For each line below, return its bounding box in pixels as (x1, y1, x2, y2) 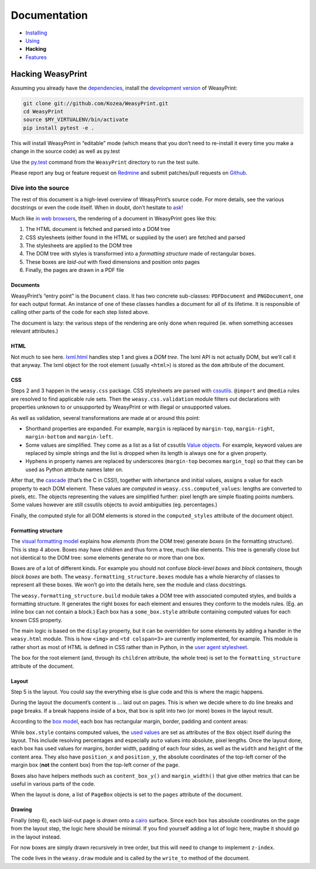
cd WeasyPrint (23, 108, 64, 115)
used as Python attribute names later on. (25, 465, 123, 473)
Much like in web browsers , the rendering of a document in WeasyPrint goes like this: (11, 215, 217, 222)
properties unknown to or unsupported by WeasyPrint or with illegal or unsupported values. (11, 404, 232, 411)
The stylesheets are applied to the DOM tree (25, 242, 133, 249)
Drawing (11, 806, 32, 813)
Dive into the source (11, 184, 70, 192)
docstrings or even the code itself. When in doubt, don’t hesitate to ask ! (11, 204, 184, 211)
